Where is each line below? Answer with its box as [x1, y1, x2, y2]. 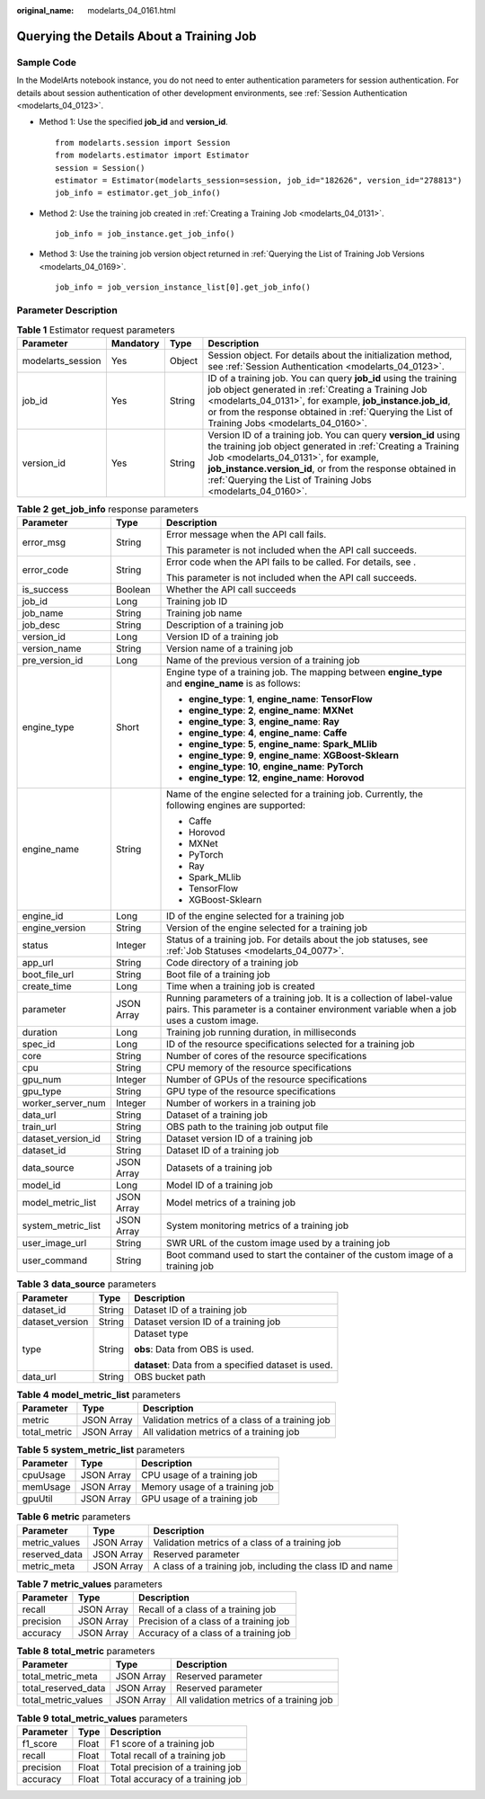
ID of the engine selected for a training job [166, 910, 345, 922]
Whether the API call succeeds [166, 583, 296, 596]
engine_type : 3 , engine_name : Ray [189, 716, 340, 728]
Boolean [115, 583, 152, 596]
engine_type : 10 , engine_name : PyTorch [189, 761, 364, 773]
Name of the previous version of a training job [166, 655, 360, 667]
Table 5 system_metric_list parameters [16, 1444, 186, 1456]
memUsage [22, 1481, 71, 1493]
